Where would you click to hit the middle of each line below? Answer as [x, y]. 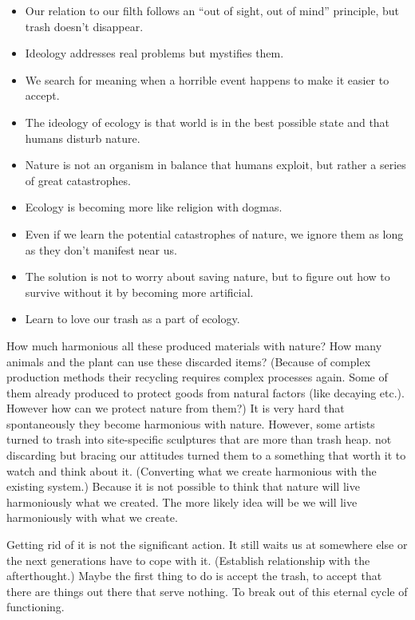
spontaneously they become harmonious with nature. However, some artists [191, 423]
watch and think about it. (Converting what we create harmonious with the [192, 470]
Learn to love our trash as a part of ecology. [132, 319]
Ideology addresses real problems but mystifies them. [154, 53]
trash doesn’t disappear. [84, 26]
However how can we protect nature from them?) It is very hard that [176, 408]
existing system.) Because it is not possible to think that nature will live [183, 486]
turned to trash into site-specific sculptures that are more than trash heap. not [199, 439]
